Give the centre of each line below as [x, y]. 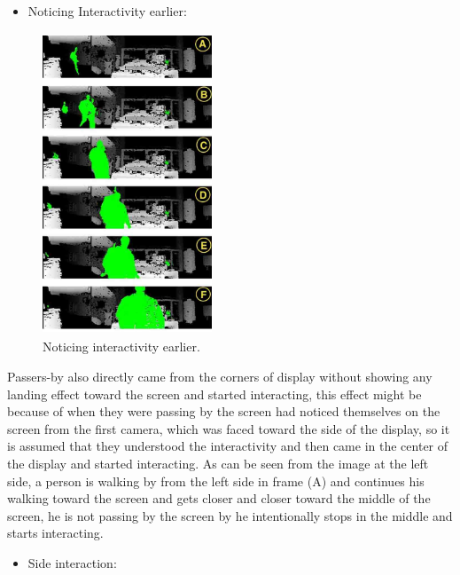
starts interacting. [55, 533]
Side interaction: [72, 562]
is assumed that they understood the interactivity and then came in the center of [228, 446]
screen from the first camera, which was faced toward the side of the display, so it [229, 428]
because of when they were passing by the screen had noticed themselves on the [224, 411]
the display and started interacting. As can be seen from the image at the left [218, 463]
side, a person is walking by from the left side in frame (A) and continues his [216, 480]
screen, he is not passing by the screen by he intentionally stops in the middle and [230, 515]
